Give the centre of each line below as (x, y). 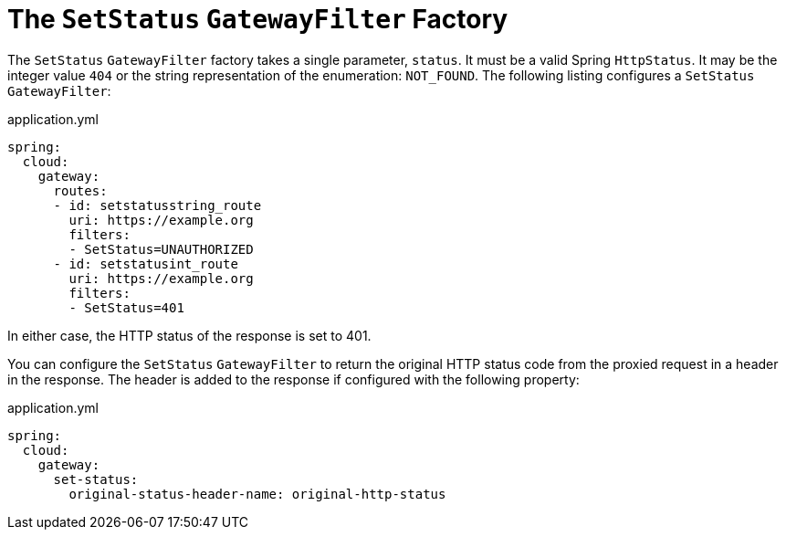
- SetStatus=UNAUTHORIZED (161, 249)
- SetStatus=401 (126, 307)
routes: (80, 190)
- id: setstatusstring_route (157, 205)
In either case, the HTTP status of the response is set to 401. (189, 335)
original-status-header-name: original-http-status (257, 494)
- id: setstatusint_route (146, 263)
